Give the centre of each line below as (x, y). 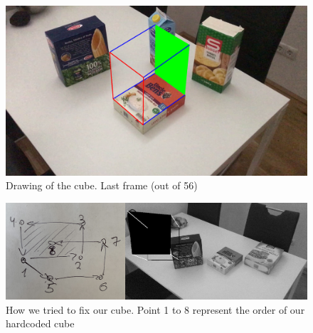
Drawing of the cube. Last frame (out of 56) (102, 185)
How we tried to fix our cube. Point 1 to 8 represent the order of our (155, 309)
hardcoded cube (40, 323)
